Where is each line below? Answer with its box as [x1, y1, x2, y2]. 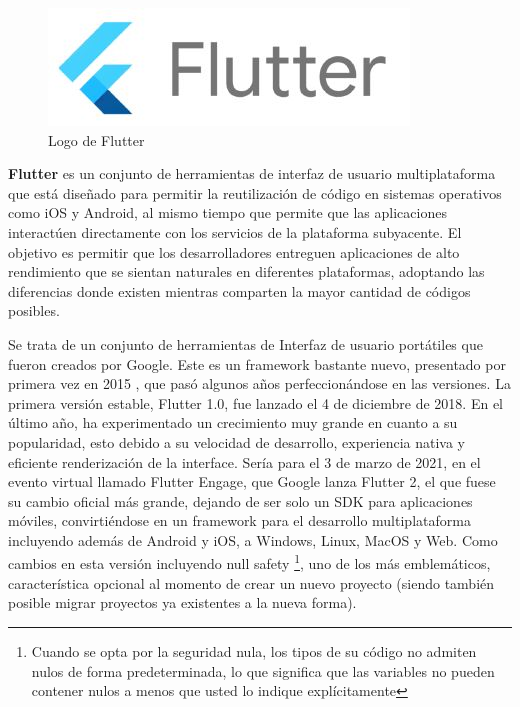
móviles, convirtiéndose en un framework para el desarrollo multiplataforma [8, 510, 471, 531]
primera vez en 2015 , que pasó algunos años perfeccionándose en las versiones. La [8, 373, 511, 394]
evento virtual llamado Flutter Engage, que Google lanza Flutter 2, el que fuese [8, 471, 496, 492]
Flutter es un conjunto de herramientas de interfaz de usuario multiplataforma [8, 163, 496, 184]
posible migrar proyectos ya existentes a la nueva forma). [8, 592, 357, 613]
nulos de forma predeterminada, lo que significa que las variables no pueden [31, 660, 495, 681]
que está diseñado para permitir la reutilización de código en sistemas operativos [8, 182, 502, 203]
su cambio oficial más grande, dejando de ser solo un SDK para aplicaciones [8, 490, 473, 511]
